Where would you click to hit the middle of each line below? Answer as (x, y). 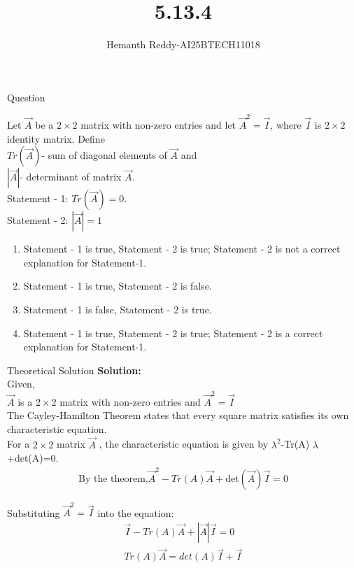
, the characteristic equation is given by (184, 444)
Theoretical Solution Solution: (74, 370)
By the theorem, (113, 479)
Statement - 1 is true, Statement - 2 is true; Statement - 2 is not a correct (182, 249)
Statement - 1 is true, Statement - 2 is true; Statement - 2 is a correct (173, 333)
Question (26, 97)
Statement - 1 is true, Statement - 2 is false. (118, 286)
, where (286, 125)
